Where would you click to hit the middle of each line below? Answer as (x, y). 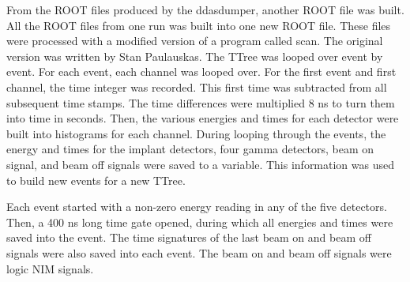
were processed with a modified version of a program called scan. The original (195, 41)
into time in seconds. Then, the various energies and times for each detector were (203, 118)
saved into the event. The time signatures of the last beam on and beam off (189, 237)
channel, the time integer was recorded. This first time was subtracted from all (197, 86)
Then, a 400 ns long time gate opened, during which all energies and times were (200, 222)
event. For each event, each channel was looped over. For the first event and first (201, 71)
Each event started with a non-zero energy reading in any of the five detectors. (197, 207)
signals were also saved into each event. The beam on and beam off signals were (199, 252)
